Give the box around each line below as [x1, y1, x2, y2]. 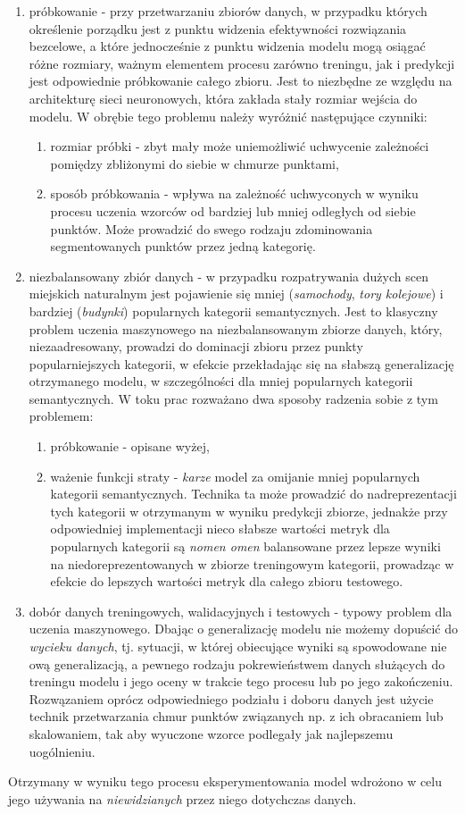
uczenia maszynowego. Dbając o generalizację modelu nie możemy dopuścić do [29, 619, 459, 638]
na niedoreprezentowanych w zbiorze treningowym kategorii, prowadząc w [50, 554, 454, 573]
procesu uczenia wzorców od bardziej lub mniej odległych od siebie [50, 201, 416, 220]
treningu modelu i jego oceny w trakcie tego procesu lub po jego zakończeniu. [29, 672, 453, 691]
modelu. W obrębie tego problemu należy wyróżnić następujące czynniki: [29, 106, 428, 125]
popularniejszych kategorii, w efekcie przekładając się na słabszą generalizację [29, 354, 454, 373]
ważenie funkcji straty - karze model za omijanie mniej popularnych [50, 466, 420, 485]
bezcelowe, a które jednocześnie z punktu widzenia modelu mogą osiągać [29, 37, 426, 55]
